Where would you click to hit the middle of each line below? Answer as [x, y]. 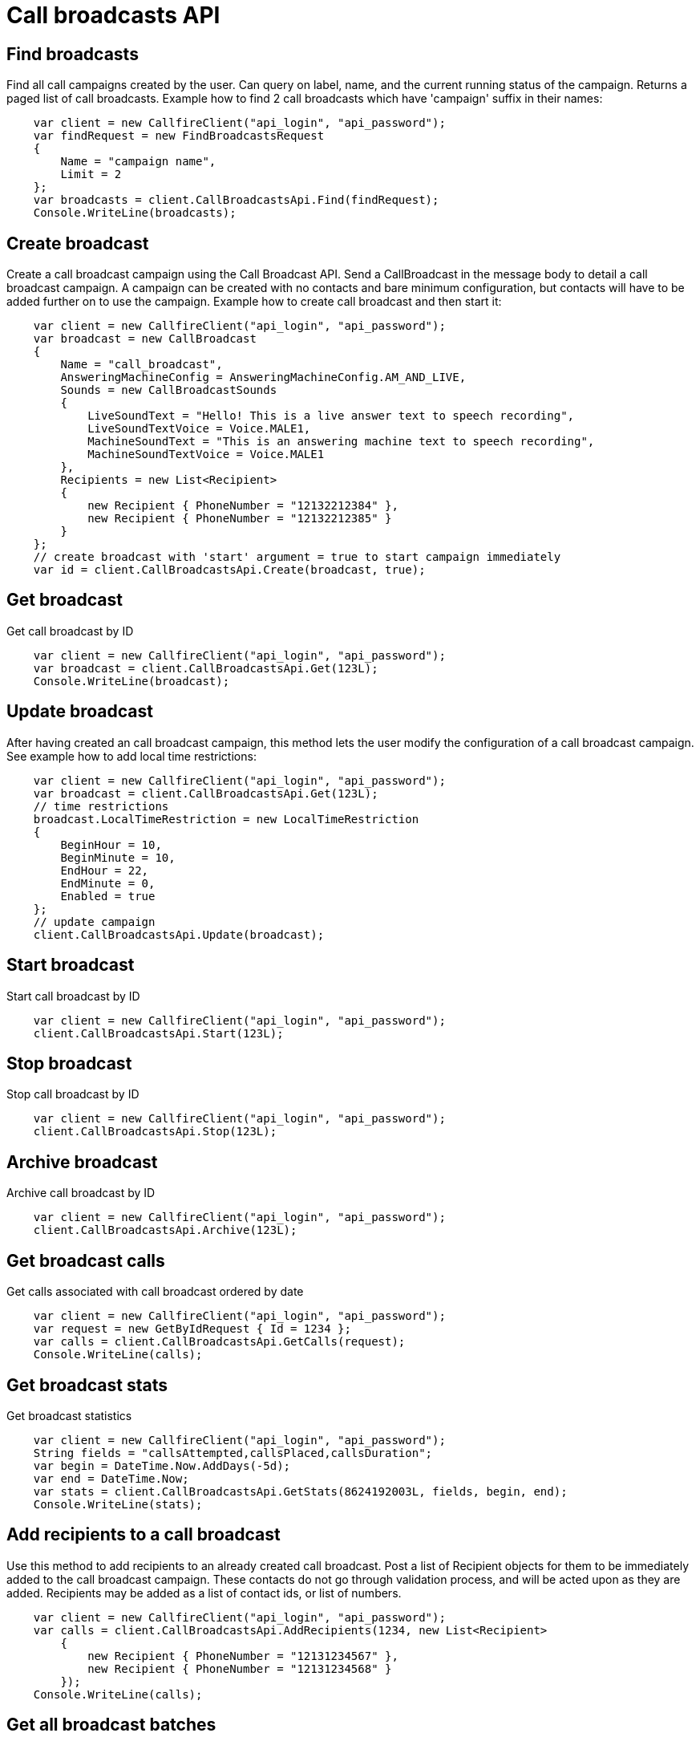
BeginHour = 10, [111, 844]
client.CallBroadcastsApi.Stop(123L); [155, 1132]
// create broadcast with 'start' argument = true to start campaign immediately [297, 557]
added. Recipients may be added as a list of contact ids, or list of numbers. [204, 1593]
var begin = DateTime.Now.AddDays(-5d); [162, 1465]
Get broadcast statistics [69, 1415]
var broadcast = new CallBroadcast [145, 339]
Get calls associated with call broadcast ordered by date [155, 1292]
